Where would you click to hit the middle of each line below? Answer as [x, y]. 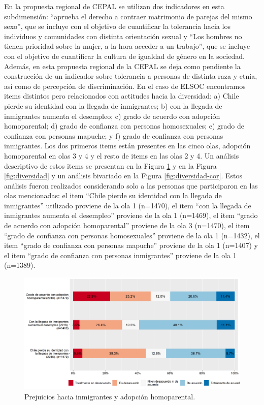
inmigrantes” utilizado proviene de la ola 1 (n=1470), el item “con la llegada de [128, 205]
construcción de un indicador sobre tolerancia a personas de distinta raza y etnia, [131, 76]
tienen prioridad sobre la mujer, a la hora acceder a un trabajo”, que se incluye [127, 46]
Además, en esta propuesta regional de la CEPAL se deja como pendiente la [122, 66]
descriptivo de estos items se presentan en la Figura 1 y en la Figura [110, 165]
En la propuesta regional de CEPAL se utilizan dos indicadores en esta [114, 6]
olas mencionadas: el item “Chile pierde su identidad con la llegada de [113, 195]
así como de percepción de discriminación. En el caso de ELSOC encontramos [125, 86]
